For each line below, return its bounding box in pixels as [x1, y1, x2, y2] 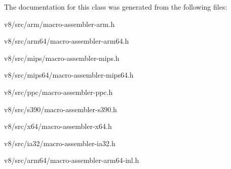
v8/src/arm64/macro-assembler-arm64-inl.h [4, 155, 139, 165]
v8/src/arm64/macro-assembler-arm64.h [4, 36, 129, 46]
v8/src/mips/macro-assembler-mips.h [4, 52, 120, 63]
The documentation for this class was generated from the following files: [4, 2, 227, 12]
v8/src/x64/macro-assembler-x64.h [4, 121, 112, 131]
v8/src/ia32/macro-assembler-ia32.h [4, 138, 115, 148]
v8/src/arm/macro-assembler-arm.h [4, 18, 115, 29]
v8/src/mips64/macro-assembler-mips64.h [4, 70, 134, 80]
